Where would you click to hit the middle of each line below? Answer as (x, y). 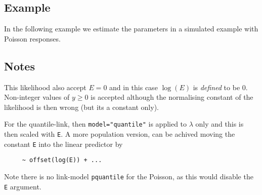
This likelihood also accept (45, 87)
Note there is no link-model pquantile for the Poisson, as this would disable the (129, 176)
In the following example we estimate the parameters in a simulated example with (131, 29)
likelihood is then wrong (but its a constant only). (81, 107)
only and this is (220, 124)
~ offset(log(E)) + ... (62, 160)
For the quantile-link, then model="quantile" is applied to (96, 124)
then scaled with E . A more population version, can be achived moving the (120, 134)
